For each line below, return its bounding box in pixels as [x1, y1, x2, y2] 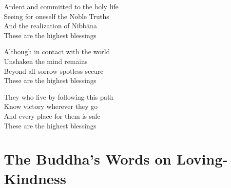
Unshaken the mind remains [4, 56, 88, 66]
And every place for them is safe [4, 110, 100, 121]
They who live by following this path [4, 91, 114, 102]
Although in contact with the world [4, 46, 110, 57]
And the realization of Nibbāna [4, 21, 97, 31]
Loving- [176, 149, 228, 169]
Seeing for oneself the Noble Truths [4, 11, 109, 21]
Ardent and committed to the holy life [4, 1, 118, 11]
